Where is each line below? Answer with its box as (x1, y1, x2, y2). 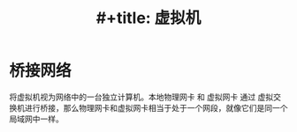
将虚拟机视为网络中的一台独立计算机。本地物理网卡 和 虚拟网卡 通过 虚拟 (9, 92, 274, 102)
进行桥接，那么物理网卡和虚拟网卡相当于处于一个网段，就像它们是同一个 (24, 102, 288, 113)
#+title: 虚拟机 (95, 8, 202, 28)
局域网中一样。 (9, 114, 64, 124)
